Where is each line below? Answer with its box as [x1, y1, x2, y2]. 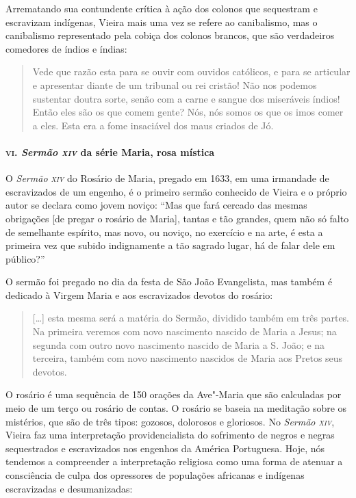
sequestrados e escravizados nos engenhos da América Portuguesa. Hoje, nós [5, 441, 325, 455]
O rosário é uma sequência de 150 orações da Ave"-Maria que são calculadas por [5, 387, 342, 402]
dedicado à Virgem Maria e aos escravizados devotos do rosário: [5, 287, 273, 302]
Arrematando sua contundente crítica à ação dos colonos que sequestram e [5, 1, 318, 15]
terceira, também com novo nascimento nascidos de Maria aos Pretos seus [32, 351, 343, 365]
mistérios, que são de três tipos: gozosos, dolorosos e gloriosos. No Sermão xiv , [5, 414, 335, 428]
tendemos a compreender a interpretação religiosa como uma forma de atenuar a [5, 454, 343, 469]
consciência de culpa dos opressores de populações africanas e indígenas [5, 468, 305, 482]
